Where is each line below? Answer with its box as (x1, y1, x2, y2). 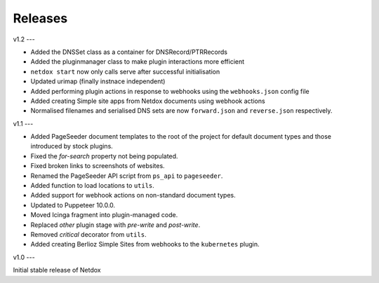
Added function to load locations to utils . (30, 181, 154, 190)
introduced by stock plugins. (30, 142, 114, 151)
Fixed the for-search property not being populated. (30, 151, 178, 160)
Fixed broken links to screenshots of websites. (30, 162, 165, 170)
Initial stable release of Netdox (13, 266, 101, 275)
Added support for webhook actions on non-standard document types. (30, 191, 236, 200)
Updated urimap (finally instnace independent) (30, 77, 166, 85)
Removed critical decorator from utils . (30, 230, 147, 238)
